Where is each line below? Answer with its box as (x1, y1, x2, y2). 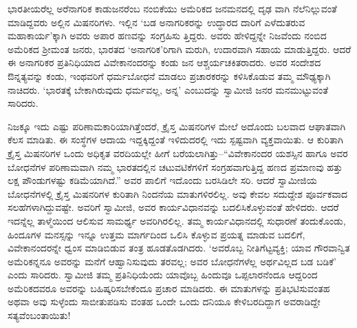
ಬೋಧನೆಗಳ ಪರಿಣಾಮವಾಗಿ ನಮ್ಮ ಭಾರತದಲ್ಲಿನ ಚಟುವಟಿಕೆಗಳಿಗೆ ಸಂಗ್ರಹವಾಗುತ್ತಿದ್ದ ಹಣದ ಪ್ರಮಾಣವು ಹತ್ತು (8, 159, 343, 174)
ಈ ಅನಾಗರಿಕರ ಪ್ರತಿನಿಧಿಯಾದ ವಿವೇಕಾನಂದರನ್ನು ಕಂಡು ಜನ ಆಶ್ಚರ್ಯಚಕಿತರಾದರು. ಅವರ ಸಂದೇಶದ (8, 55, 321, 70)
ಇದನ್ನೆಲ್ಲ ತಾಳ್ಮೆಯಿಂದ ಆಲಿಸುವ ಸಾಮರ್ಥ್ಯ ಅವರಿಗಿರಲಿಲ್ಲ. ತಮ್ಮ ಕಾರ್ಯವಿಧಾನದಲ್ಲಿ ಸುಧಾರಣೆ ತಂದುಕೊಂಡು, (8, 213, 346, 227)
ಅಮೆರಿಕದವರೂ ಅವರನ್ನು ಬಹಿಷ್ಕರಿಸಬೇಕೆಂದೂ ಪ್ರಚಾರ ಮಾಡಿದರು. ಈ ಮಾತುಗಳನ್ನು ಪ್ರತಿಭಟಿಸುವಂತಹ (8, 280, 330, 295)
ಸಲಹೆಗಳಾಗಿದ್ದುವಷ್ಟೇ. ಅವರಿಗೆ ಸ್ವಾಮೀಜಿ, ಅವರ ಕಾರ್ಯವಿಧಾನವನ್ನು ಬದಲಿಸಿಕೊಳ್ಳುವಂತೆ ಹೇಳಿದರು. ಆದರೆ (8, 200, 339, 214)
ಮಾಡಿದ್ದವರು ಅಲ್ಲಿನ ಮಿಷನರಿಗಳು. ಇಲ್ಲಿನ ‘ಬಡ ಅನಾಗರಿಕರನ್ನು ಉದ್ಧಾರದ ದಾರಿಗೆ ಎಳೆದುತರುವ (8, 14, 305, 29)
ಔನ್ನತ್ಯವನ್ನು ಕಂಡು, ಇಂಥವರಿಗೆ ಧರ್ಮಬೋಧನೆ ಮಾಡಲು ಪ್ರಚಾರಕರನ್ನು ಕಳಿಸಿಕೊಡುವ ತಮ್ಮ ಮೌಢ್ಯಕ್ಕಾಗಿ (8, 68, 331, 83)
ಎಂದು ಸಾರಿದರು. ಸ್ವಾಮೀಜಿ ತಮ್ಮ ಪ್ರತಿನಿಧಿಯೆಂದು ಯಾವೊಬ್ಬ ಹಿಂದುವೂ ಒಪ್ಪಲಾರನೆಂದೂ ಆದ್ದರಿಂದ (8, 267, 318, 282)
